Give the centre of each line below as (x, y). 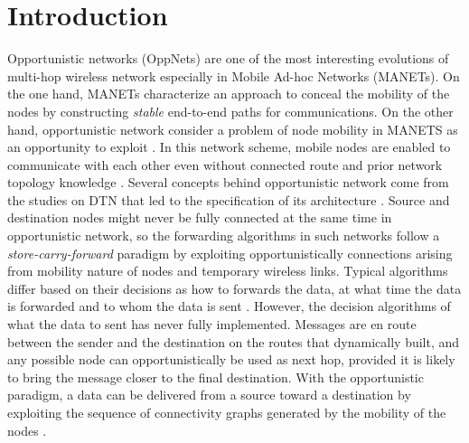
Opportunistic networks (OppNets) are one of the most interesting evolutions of (228, 58)
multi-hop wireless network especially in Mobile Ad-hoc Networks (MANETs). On (234, 75)
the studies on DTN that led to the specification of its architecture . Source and (229, 199)
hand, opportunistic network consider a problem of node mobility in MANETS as (233, 129)
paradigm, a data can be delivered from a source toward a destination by (209, 395)
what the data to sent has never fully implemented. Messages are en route (212, 324)
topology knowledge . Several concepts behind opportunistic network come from (228, 182)
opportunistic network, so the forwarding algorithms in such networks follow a (224, 236)
